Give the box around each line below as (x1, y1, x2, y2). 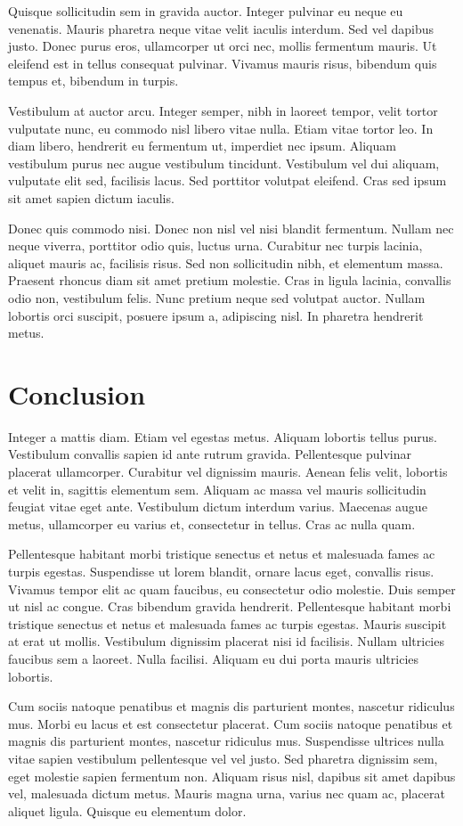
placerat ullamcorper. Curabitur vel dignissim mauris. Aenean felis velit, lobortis (8, 462, 448, 480)
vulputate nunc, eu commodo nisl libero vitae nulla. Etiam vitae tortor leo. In (8, 119, 434, 137)
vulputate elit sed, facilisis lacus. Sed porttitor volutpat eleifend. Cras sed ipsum (8, 171, 447, 190)
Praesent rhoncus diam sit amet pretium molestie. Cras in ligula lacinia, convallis (8, 271, 451, 290)
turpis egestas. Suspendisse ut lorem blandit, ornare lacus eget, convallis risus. (8, 561, 435, 580)
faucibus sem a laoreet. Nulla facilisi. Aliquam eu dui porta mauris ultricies (8, 649, 419, 667)
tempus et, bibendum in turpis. (8, 71, 179, 90)
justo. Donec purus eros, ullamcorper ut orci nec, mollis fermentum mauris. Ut (8, 37, 437, 55)
